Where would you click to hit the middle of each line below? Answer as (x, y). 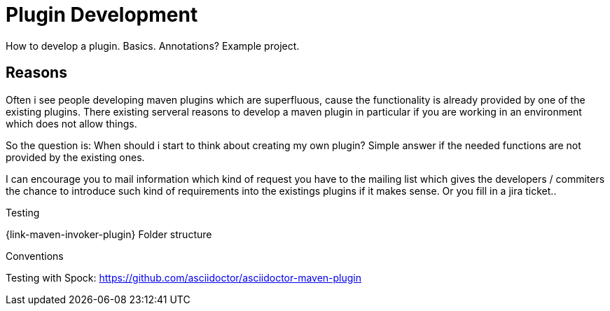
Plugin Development (102, 15)
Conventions (35, 256)
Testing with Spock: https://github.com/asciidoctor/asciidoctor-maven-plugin (184, 277)
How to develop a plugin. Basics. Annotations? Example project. (153, 46)
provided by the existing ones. (75, 157)
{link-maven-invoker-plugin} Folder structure (109, 234)
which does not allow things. (71, 123)
